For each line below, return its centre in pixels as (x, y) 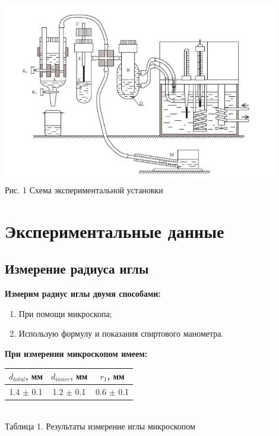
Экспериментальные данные (115, 230)
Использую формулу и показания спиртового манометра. (121, 333)
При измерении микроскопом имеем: (76, 353)
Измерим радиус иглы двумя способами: (83, 294)
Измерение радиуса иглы (77, 269)
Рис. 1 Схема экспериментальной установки (84, 189)
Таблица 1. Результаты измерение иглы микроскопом (100, 426)
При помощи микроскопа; (65, 313)
